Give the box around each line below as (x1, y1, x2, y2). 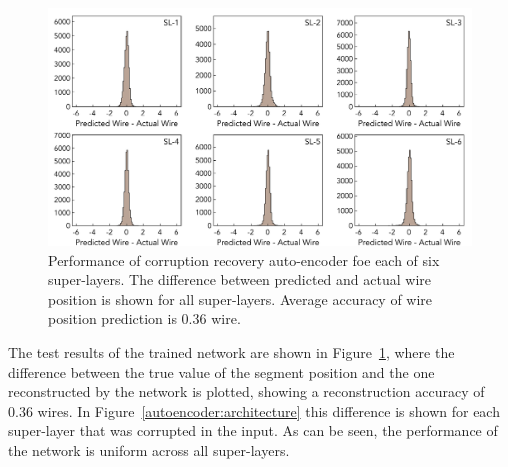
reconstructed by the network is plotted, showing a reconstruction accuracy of (8, 381, 485, 402)
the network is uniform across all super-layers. (8, 440, 290, 461)
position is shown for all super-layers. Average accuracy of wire (48, 288, 433, 309)
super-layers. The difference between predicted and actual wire (48, 269, 431, 290)
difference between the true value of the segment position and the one (8, 361, 435, 382)
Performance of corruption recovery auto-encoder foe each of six (48, 249, 440, 270)
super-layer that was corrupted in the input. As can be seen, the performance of (8, 420, 498, 441)
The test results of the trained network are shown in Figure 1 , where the (8, 342, 455, 363)
